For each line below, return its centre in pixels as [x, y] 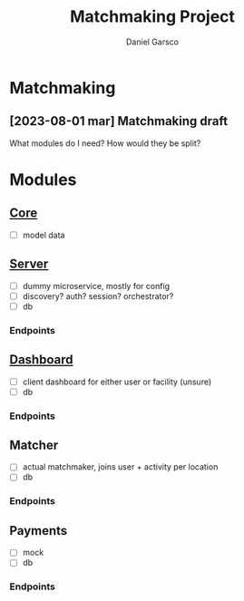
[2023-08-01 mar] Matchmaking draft [119, 121]
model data [44, 235]
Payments [39, 531]
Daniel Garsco [152, 42]
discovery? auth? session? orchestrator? [98, 296]
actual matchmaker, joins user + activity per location [120, 467]
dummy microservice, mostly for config [96, 286]
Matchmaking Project [152, 17]
